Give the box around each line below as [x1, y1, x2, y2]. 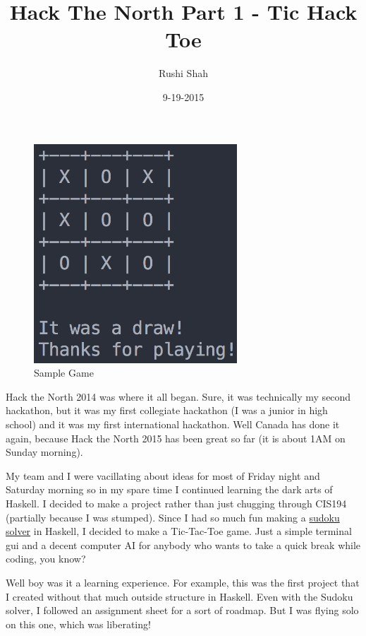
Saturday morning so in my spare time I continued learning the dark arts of [6, 482, 333, 497]
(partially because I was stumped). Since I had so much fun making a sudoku [6, 510, 340, 524]
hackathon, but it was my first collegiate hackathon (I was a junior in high [6, 403, 328, 418]
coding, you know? [6, 551, 86, 566]
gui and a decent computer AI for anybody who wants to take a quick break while [6, 537, 361, 552]
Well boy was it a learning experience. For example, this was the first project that [6, 575, 360, 589]
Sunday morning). [6, 444, 83, 459]
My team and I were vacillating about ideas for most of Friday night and [6, 468, 320, 483]
